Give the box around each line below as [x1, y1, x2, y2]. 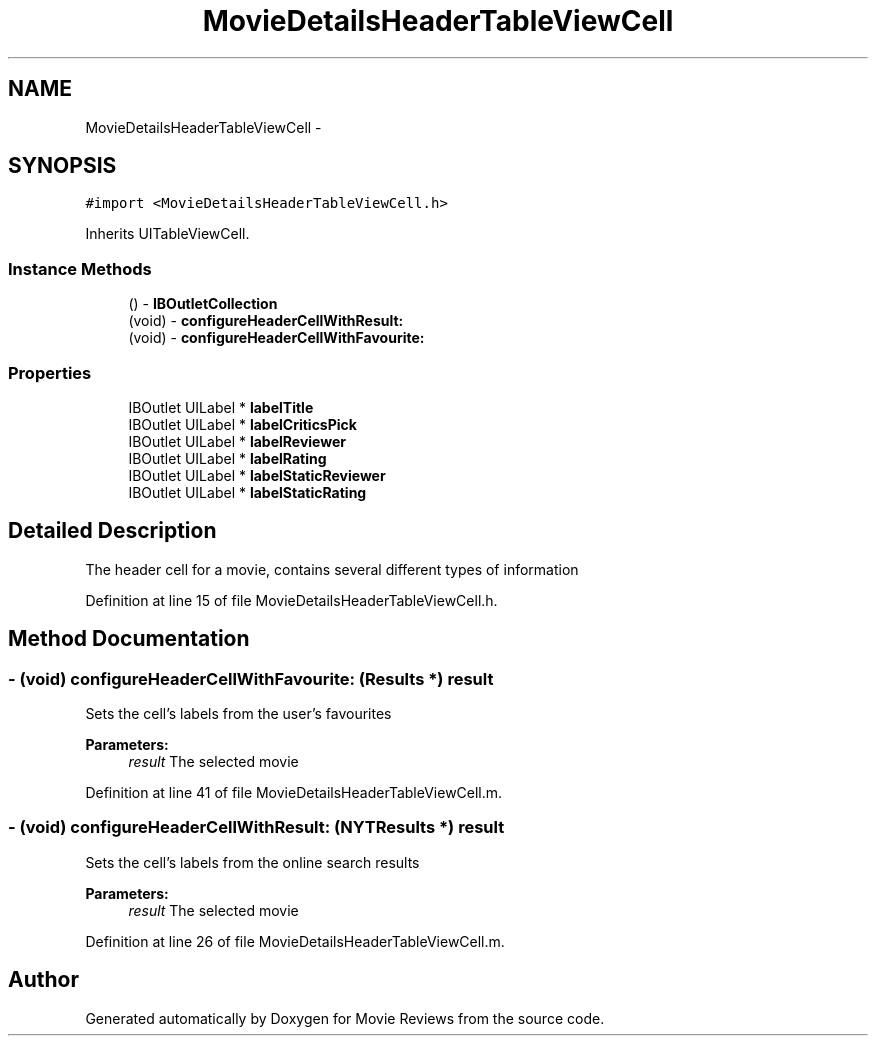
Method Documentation [8, 626, 250, 652]
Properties [8, 362, 92, 383]
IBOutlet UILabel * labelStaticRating [128, 483, 367, 501]
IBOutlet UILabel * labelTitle [128, 398, 314, 416]
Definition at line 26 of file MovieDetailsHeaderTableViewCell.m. [85, 932, 505, 950]
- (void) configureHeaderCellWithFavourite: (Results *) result [8, 668, 494, 689]
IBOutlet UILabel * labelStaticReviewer [128, 466, 386, 484]
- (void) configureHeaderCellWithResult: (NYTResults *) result [8, 817, 505, 838]
